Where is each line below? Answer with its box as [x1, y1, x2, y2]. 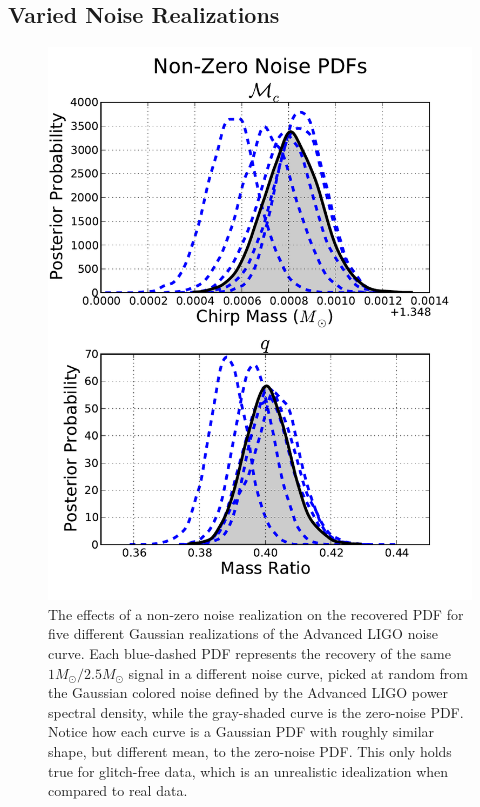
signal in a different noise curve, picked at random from [128, 662, 468, 683]
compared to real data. [48, 780, 188, 801]
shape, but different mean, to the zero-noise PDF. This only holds [48, 741, 452, 762]
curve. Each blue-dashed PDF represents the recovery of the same [48, 643, 451, 664]
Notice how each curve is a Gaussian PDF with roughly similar [48, 721, 435, 742]
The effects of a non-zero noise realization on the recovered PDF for [48, 603, 464, 624]
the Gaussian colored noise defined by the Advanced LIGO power [48, 682, 449, 703]
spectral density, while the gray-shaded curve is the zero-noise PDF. [48, 701, 464, 722]
